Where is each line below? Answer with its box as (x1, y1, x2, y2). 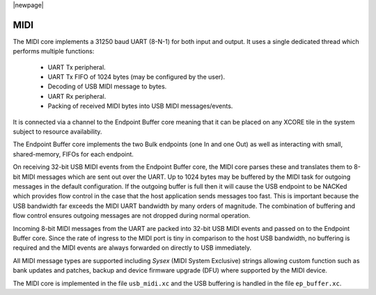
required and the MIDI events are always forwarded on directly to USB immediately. (13, 244, 252, 252)
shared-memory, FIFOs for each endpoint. (13, 150, 134, 158)
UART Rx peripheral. (47, 92, 107, 100)
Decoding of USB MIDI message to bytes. (47, 82, 167, 90)
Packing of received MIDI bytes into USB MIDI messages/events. (47, 102, 233, 111)
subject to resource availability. (13, 127, 102, 136)
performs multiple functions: (13, 47, 95, 56)
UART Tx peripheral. (47, 63, 106, 71)
